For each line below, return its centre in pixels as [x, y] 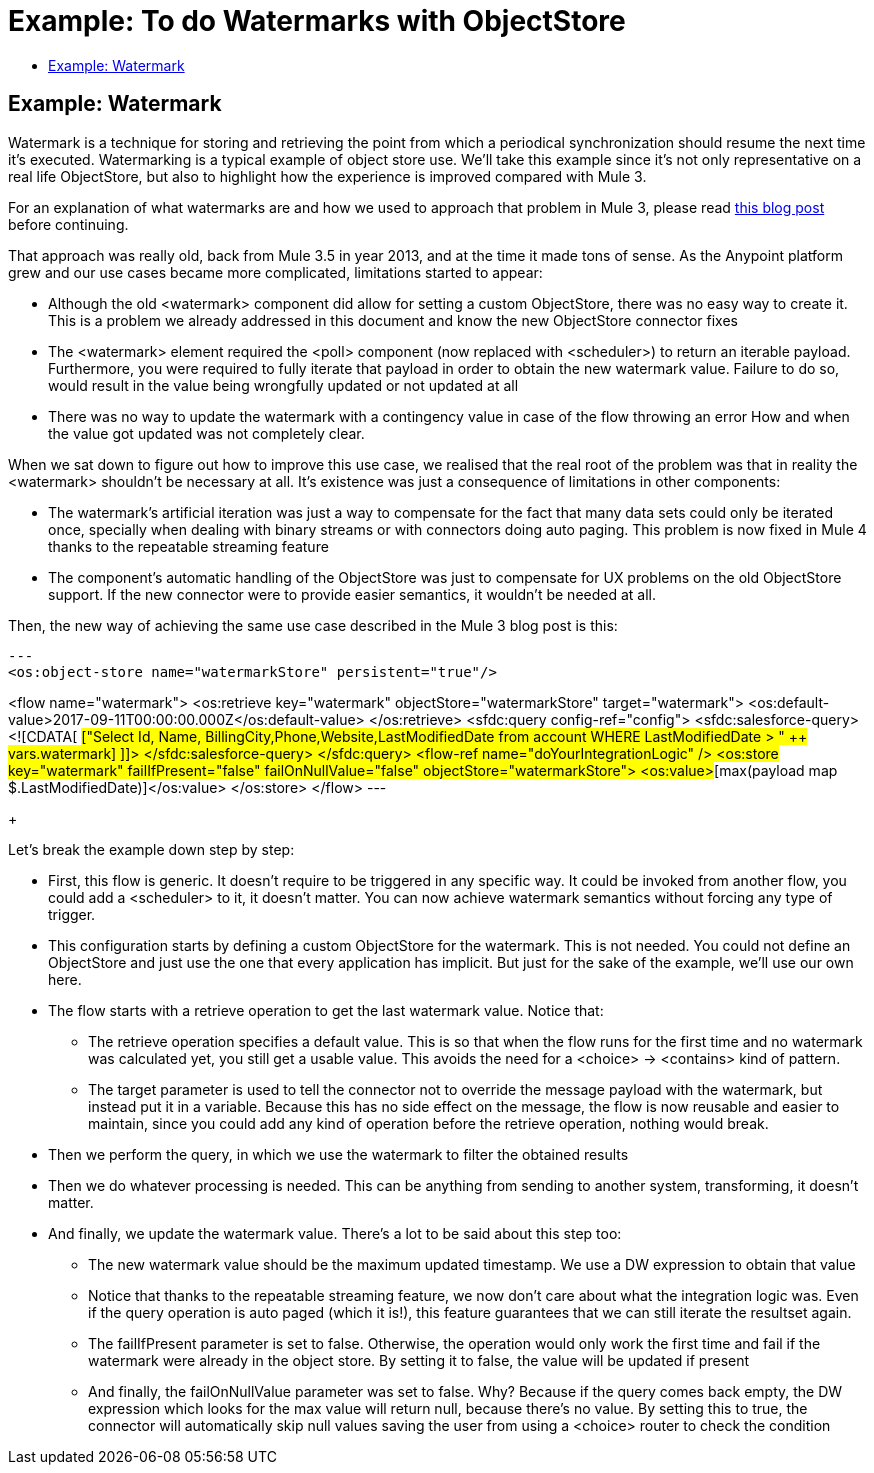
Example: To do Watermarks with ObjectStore [317, 21]
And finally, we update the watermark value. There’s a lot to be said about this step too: [335, 1233]
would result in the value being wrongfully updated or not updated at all [283, 385]
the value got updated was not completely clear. [206, 433]
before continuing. [68, 224]
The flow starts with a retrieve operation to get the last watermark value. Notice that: [326, 1010]
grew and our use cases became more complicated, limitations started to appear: [275, 272]
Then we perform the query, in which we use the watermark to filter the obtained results [338, 1154]
